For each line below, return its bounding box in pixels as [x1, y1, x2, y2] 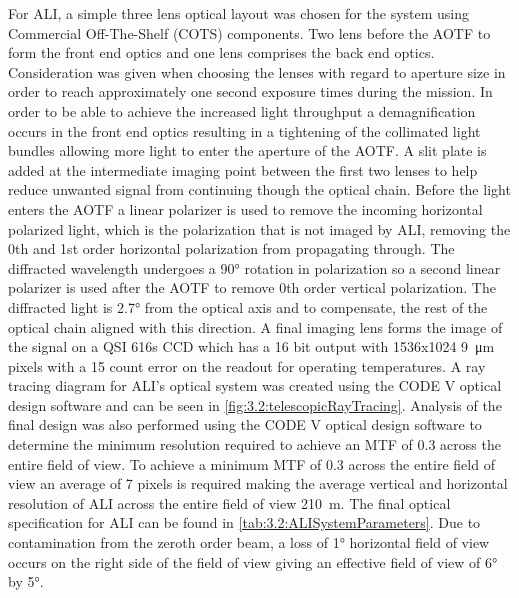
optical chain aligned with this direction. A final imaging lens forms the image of [8, 316, 503, 337]
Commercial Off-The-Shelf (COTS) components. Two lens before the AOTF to [8, 22, 491, 43]
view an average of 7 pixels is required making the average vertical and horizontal [8, 473, 508, 494]
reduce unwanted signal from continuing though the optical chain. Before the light [8, 179, 511, 200]
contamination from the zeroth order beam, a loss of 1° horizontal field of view [8, 532, 490, 553]
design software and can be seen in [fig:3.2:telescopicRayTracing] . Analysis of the [8, 394, 502, 415]
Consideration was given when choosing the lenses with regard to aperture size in [8, 61, 506, 82]
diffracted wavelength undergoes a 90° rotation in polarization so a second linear [8, 257, 501, 278]
